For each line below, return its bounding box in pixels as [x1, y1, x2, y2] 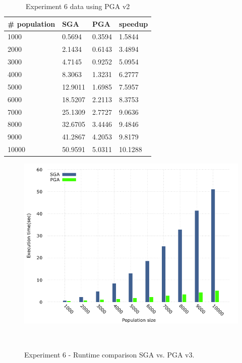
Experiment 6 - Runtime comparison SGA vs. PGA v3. [24, 349, 195, 360]
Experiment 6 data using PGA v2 [25, 1, 130, 11]
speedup [118, 18, 148, 29]
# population [8, 18, 55, 29]
